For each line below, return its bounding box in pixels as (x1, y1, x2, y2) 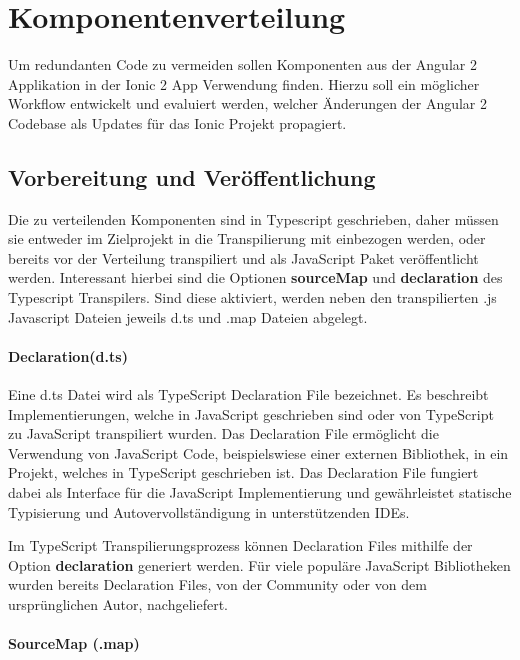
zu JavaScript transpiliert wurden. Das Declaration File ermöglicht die (8, 423, 439, 444)
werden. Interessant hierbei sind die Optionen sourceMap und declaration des (8, 267, 503, 288)
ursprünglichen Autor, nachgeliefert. (8, 594, 228, 614)
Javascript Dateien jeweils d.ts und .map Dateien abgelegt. (8, 306, 368, 327)
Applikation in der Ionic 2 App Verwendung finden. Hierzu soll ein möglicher (8, 73, 480, 94)
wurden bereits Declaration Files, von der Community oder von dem (8, 574, 427, 595)
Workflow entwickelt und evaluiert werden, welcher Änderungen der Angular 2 (8, 93, 488, 114)
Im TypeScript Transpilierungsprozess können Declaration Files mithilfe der (8, 535, 473, 556)
